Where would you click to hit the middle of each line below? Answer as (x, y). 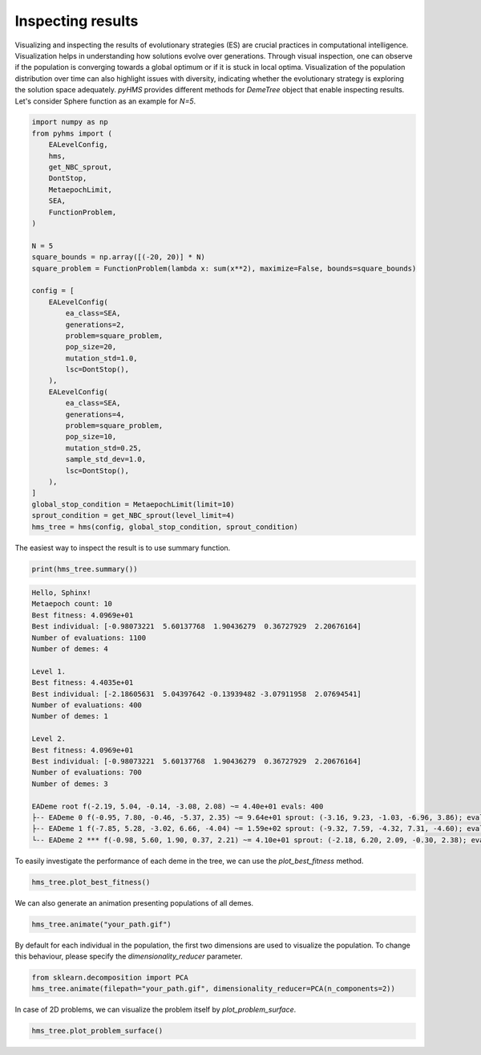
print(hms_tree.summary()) (85, 569)
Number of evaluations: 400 (87, 705)
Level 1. (49, 671)
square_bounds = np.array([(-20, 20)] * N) (119, 257)
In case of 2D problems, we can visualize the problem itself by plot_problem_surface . (156, 1010)
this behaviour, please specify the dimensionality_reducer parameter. (129, 956)
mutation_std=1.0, (101, 358)
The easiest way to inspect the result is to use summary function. (123, 548)
